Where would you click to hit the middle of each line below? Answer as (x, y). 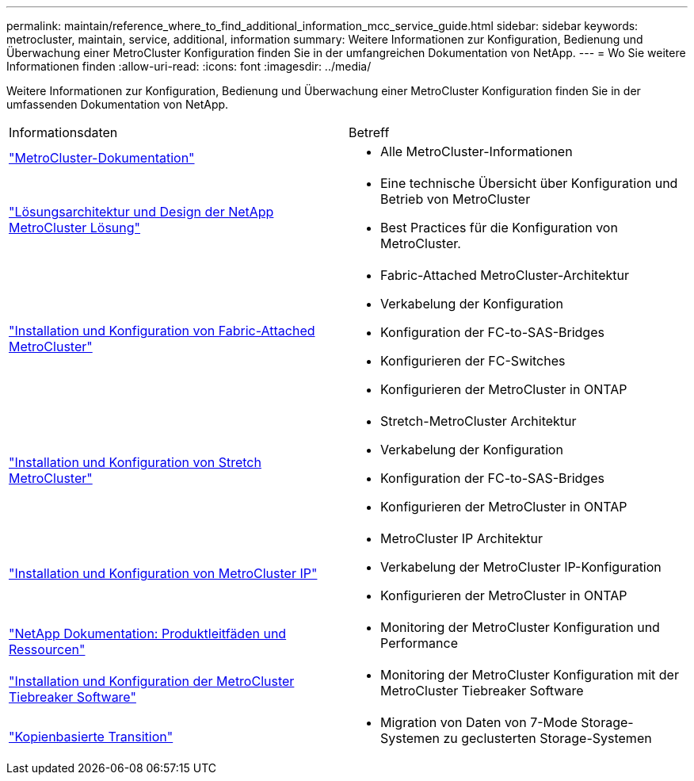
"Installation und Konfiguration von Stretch (135, 462)
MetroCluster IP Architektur (461, 538)
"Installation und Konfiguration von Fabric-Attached (162, 331)
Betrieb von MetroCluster (456, 199)
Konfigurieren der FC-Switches (473, 361)
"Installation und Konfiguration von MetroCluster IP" (163, 573)
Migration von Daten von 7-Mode (479, 722)
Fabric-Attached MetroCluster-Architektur (505, 275)
